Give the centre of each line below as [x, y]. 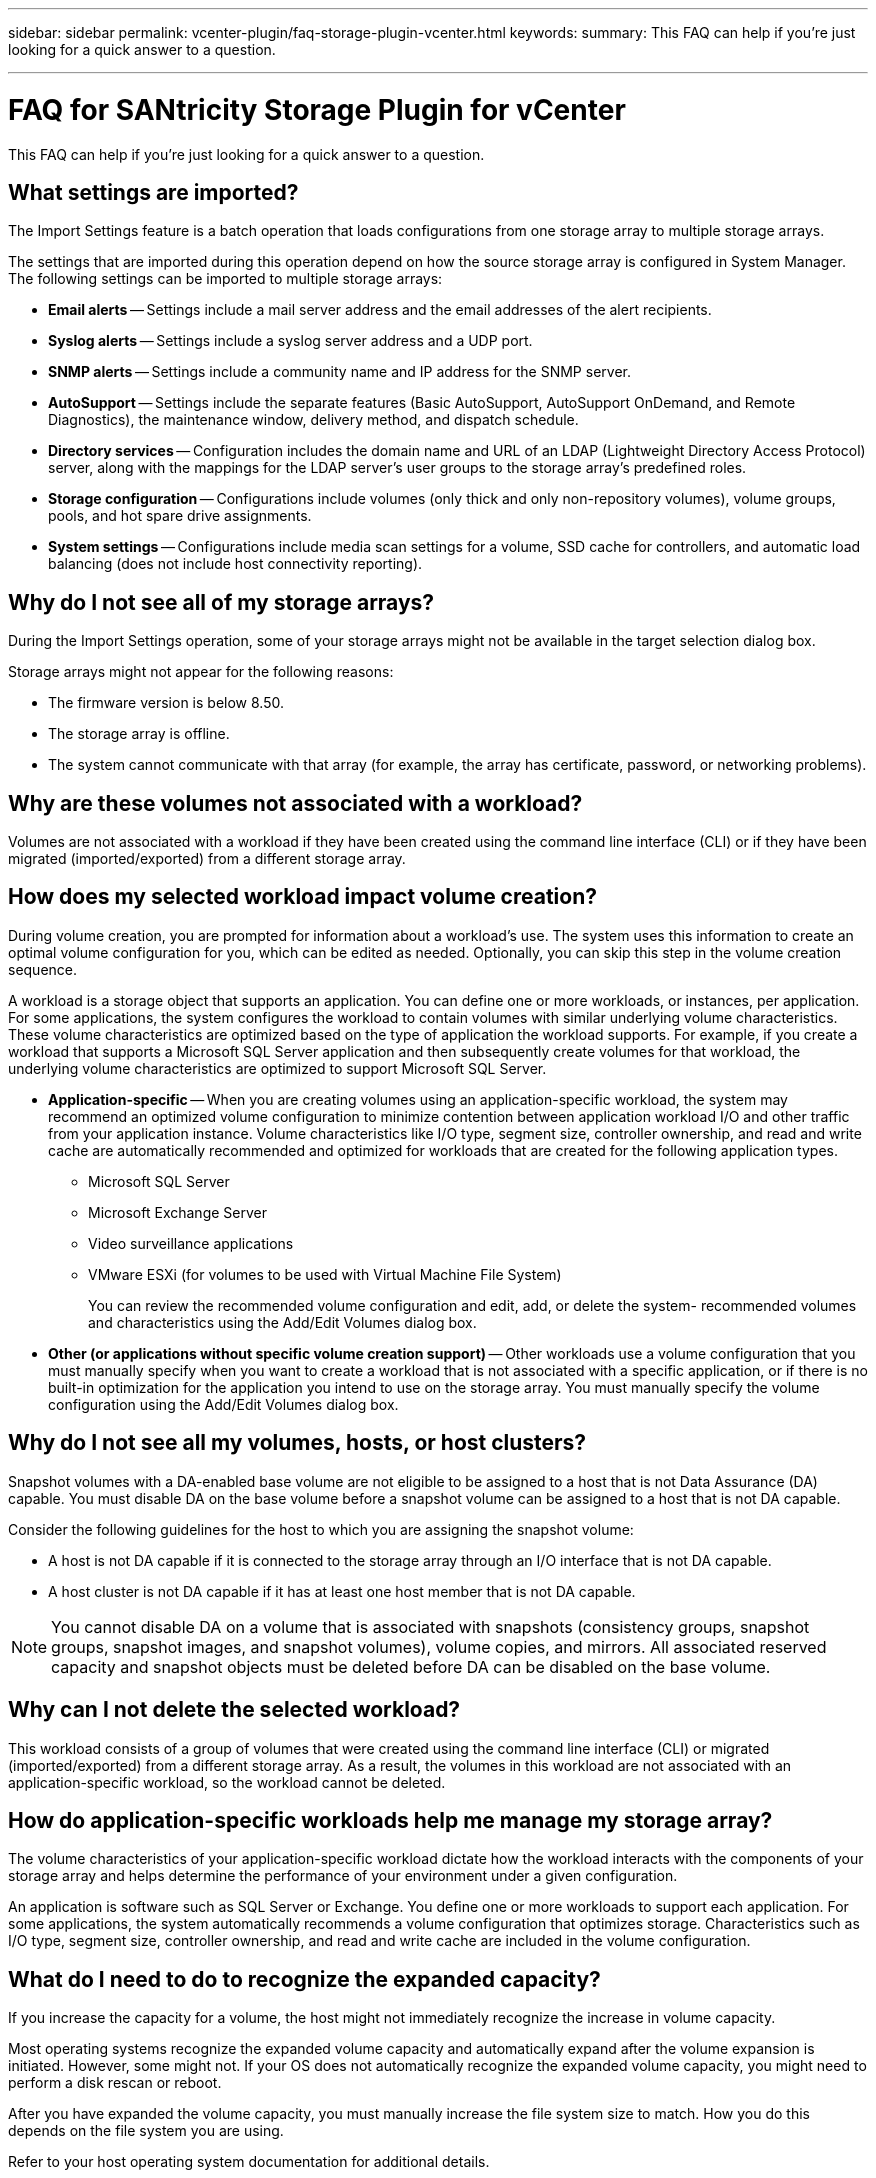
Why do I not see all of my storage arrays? [221, 602]
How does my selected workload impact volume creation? [303, 897]
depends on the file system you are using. [146, 2131]
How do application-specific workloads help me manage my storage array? [390, 1820]
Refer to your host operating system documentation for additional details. [249, 2162]
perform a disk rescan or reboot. [115, 2083]
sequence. [43, 969]
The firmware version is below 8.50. [166, 703]
